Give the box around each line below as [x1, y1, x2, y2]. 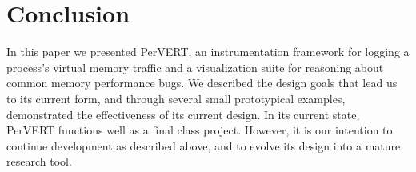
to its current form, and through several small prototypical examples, [6, 90, 346, 106]
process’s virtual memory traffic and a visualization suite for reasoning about [6, 58, 384, 75]
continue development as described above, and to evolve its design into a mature [6, 137, 401, 154]
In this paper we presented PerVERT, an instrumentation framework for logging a [6, 43, 410, 60]
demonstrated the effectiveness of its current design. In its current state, [6, 106, 360, 122]
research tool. [6, 153, 72, 170]
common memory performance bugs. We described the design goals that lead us [6, 74, 398, 91]
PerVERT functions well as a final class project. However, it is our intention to [6, 122, 393, 138]
